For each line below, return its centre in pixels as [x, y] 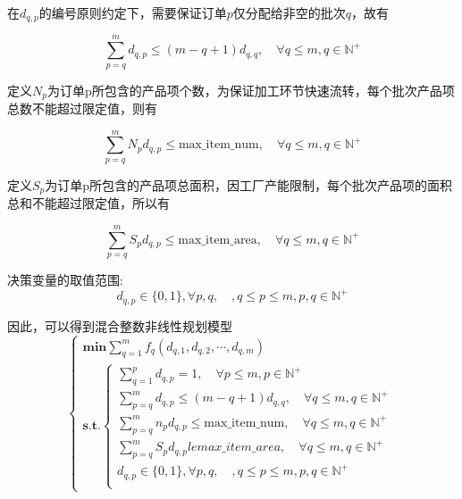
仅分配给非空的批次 [289, 12]
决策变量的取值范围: [65, 280]
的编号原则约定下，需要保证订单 [133, 12]
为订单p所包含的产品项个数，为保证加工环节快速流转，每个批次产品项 [251, 90]
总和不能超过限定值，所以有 [88, 203]
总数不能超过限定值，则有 [82, 108]
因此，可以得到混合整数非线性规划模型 [120, 325]
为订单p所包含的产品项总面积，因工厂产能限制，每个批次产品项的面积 [249, 184]
